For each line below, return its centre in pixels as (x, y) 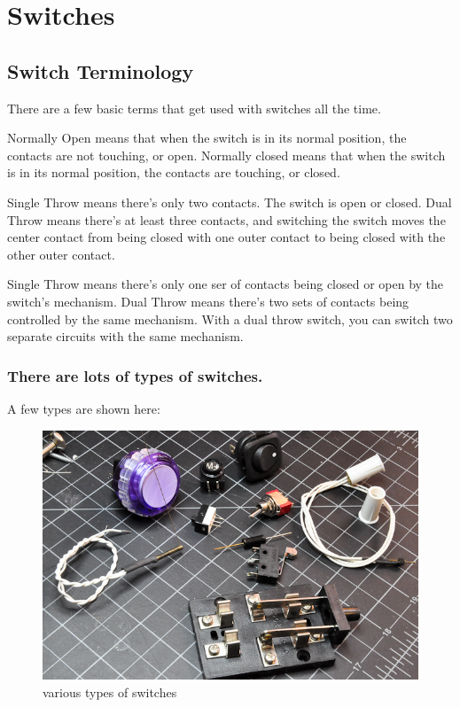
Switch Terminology (101, 70)
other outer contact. (61, 254)
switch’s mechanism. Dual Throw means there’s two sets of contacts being (208, 301)
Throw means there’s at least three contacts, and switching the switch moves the (226, 219)
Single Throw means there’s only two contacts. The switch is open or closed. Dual (230, 202)
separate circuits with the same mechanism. (125, 336)
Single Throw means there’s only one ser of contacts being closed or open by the (226, 284)
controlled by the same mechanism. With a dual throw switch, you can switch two (230, 319)
